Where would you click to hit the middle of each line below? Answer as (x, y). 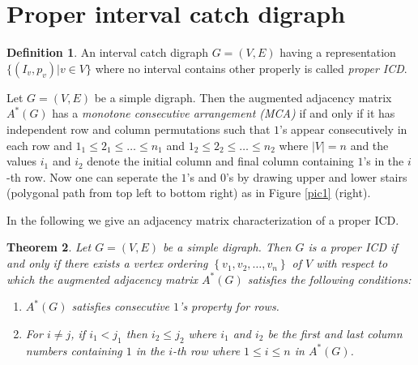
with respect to (352, 263)
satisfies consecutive (121, 306)
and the (369, 145)
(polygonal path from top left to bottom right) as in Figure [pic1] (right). (189, 193)
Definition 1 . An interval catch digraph (107, 52)
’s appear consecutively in (343, 129)
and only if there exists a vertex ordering (107, 263)
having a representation (338, 52)
